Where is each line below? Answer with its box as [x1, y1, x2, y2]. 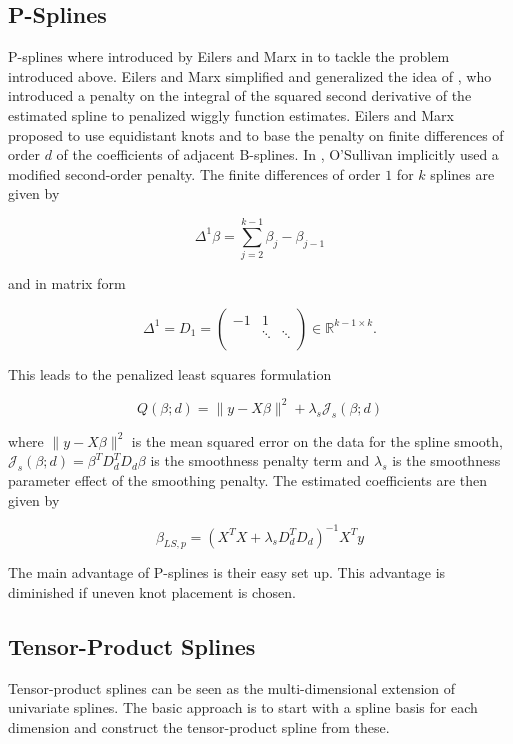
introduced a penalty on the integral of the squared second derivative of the [8, 85, 472, 106]
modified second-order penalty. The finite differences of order [8, 163, 381, 184]
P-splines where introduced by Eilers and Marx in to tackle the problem [8, 46, 450, 67]
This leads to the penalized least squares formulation [8, 363, 332, 384]
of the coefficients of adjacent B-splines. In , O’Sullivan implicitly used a [56, 144, 499, 165]
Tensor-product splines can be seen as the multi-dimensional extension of [8, 677, 456, 698]
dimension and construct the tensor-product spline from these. [8, 717, 390, 738]
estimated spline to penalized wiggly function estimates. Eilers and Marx [8, 104, 454, 125]
